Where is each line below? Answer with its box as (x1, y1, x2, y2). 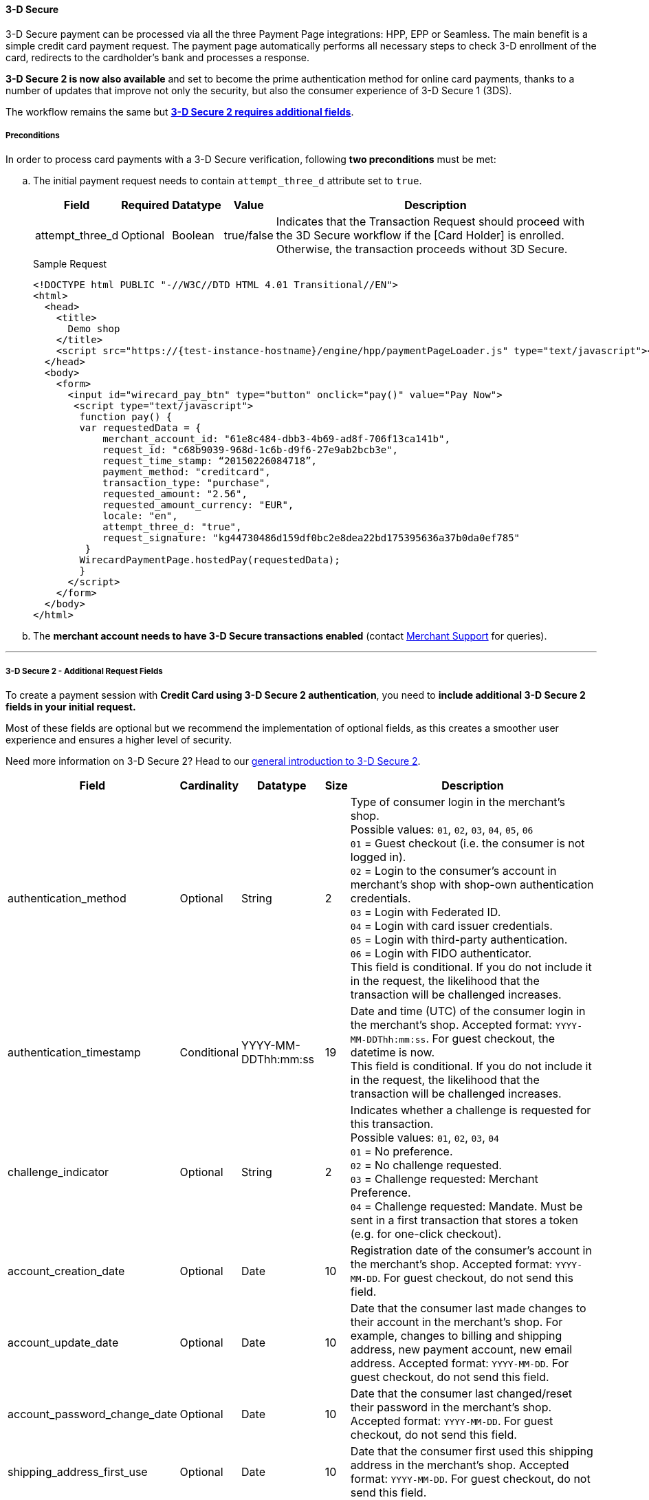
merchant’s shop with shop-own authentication (350, 878, 594, 892)
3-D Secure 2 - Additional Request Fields (5, 666, 163, 676)
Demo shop (67, 323, 120, 335)
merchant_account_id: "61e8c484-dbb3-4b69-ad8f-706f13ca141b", (102, 433, 450, 445)
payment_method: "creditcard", (102, 466, 271, 478)
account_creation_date (8, 1264, 125, 1279)
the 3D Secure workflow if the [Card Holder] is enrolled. (276, 228, 564, 243)
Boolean (172, 228, 214, 243)
